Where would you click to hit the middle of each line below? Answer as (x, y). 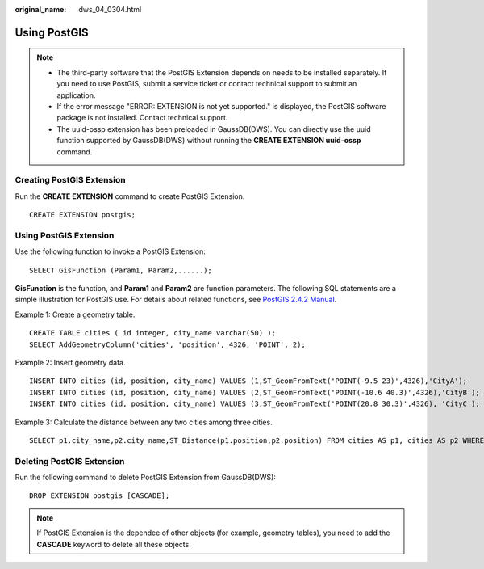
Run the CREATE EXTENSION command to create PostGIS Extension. (130, 196)
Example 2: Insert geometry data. (70, 362)
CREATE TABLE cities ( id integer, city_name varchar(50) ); (152, 333)
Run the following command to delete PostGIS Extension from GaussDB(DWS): (145, 478)
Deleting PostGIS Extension (70, 461)
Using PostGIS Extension (65, 235)
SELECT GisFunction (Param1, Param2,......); (121, 270)
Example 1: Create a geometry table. (75, 314)
